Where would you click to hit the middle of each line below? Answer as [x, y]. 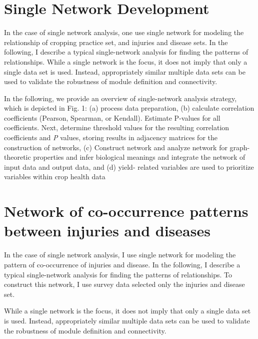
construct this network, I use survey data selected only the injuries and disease [124, 284]
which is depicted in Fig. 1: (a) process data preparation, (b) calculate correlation [129, 108]
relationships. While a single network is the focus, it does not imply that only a [126, 61]
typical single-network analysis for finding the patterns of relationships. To [118, 274]
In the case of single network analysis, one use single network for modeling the [124, 32]
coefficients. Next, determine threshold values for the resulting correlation [117, 127]
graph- [240, 147]
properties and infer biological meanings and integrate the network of [139, 157]
